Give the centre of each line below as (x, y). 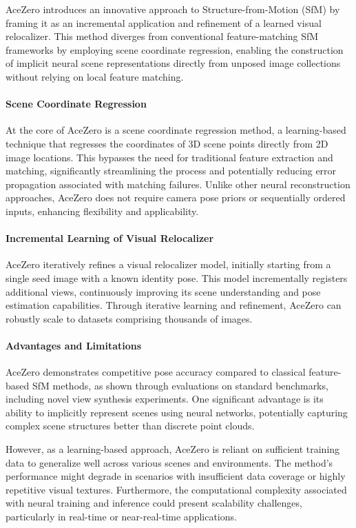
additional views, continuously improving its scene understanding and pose (163, 291)
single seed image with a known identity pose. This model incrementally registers (177, 277)
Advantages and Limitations (74, 345)
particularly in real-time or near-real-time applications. (121, 517)
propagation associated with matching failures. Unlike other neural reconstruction (178, 184)
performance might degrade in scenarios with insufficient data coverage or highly (176, 476)
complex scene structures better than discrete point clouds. (130, 426)
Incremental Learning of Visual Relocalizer (110, 238)
